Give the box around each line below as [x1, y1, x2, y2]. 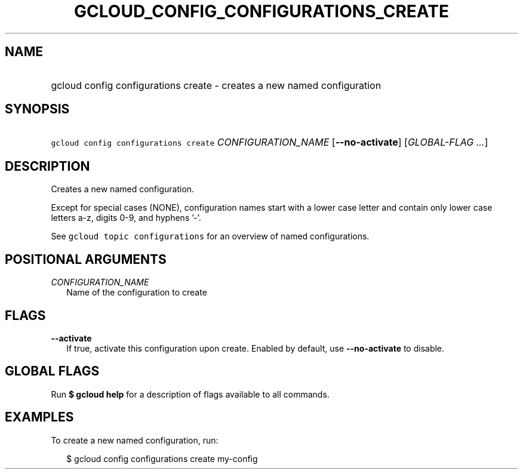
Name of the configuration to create [66, 287, 207, 298]
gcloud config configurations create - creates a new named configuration [51, 79, 382, 91]
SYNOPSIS [5, 101, 70, 117]
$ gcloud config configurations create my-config [66, 453, 258, 464]
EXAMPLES [5, 410, 74, 425]
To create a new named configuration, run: [51, 435, 219, 445]
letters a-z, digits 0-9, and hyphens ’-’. [51, 213, 201, 223]
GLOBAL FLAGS [5, 364, 100, 379]
